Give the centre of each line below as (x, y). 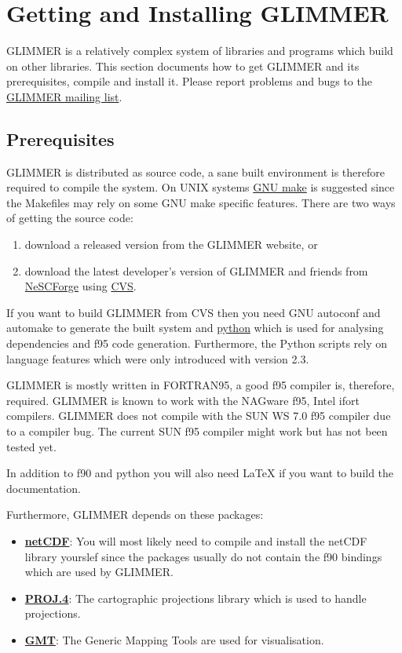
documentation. (44, 488)
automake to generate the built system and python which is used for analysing (195, 328)
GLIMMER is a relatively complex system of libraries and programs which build (200, 51)
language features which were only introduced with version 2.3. (158, 358)
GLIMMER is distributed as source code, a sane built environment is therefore (196, 171)
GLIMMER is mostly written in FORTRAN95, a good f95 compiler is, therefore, (201, 385)
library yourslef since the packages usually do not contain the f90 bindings (203, 556)
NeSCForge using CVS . (80, 286)
